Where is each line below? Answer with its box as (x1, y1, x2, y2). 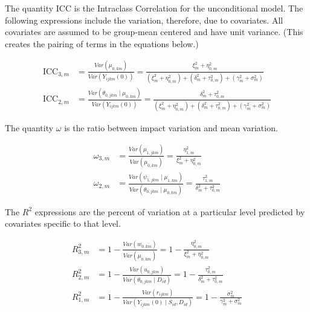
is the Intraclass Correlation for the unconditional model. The (74, 2, 303, 14)
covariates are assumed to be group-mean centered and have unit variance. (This (5, 25, 303, 38)
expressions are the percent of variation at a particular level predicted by (34, 205, 305, 218)
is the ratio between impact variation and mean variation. (64, 121, 278, 134)
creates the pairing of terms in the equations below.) (5, 37, 199, 50)
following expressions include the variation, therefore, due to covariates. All (5, 13, 283, 26)
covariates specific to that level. (5, 217, 121, 230)
